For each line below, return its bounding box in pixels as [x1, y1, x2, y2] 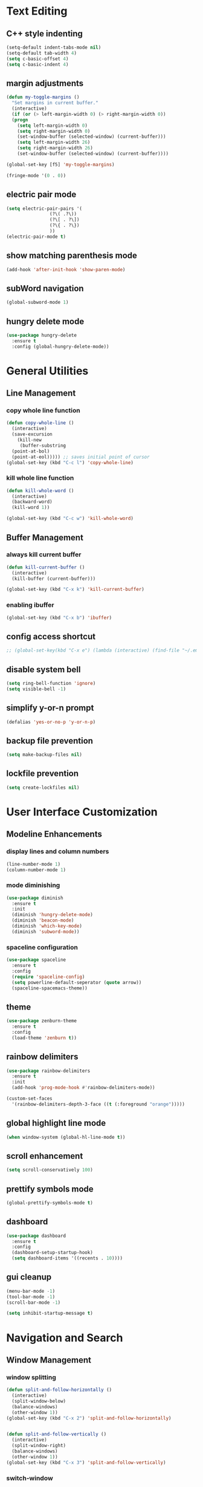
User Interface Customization [6, 805, 158, 818]
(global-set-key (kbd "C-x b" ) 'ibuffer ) [6, 615, 112, 621]
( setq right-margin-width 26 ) [17, 145, 94, 151]
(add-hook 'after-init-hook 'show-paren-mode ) [6, 266, 126, 272]
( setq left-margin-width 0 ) [17, 123, 88, 129]
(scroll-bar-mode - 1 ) [6, 1300, 61, 1306]
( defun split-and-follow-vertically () [6, 1431, 107, 1437]
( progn [11, 116, 28, 123]
